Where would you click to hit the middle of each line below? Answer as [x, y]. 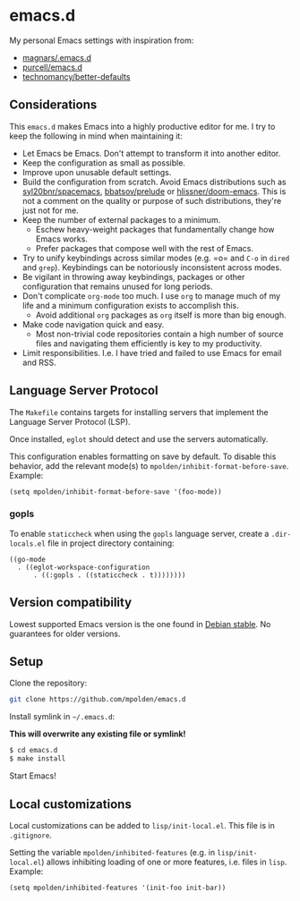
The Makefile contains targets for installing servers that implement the [139, 412]
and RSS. [39, 362]
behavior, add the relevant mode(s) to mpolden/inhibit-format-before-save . [149, 465]
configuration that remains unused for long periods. [117, 286]
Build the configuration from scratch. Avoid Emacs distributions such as [154, 182]
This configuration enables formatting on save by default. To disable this [143, 456]
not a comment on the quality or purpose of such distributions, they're [152, 200]
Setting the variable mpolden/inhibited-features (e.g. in [112, 852]
